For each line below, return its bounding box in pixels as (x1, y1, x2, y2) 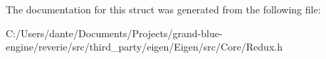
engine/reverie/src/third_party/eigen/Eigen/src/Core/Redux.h (6, 39, 283, 54)
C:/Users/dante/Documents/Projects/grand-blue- (6, 25, 223, 40)
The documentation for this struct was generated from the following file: (6, 2, 321, 16)
